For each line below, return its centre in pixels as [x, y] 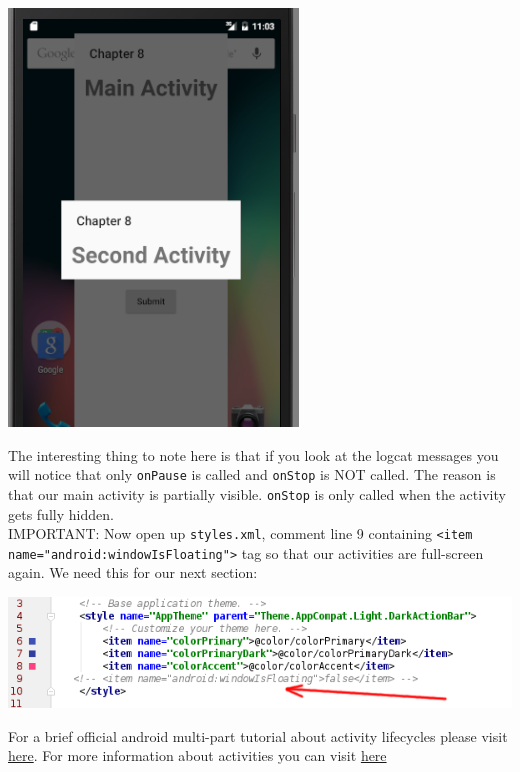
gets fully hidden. [61, 513]
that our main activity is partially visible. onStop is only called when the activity [257, 493]
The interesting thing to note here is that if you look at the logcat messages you [253, 454]
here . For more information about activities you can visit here [197, 755]
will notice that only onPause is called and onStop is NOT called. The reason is [252, 474]
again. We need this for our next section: [133, 572]
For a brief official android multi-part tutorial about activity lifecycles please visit [258, 735]
